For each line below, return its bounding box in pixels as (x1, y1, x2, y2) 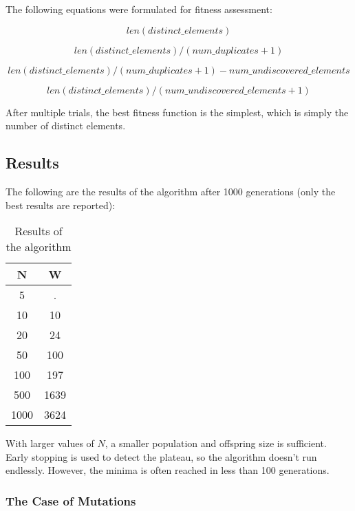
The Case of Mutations (6, 492, 136, 509)
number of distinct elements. (6, 118, 126, 133)
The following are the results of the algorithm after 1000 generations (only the (6, 184, 336, 198)
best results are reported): (6, 197, 116, 212)
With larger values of (6, 436, 94, 450)
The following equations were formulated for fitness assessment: (6, 2, 272, 16)
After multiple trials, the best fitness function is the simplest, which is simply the (6, 105, 349, 119)
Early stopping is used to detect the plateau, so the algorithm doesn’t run (6, 449, 317, 464)
